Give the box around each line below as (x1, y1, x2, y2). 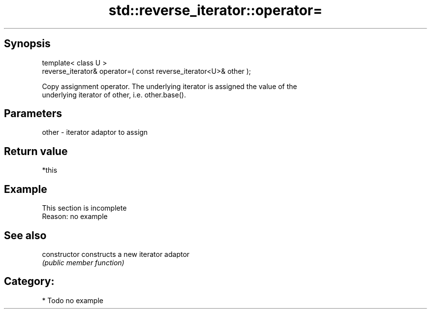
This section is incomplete (42, 204, 127, 213)
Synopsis (4, 37, 51, 50)
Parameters (4, 107, 62, 120)
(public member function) (42, 258, 124, 267)
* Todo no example (42, 296, 103, 305)
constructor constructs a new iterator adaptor (42, 250, 190, 258)
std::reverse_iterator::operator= (108, 2, 323, 19)
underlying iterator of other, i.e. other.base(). (42, 90, 186, 99)
